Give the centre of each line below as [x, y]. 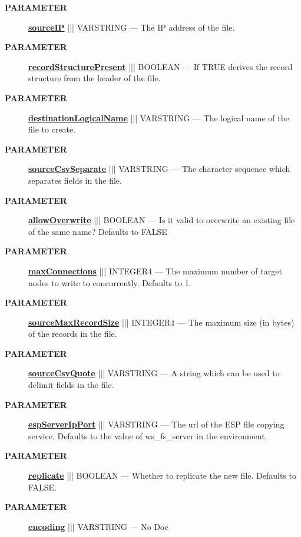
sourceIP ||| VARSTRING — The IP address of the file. [132, 27]
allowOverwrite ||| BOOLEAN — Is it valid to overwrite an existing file [162, 220]
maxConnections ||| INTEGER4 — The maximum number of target [155, 271]
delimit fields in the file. [71, 385]
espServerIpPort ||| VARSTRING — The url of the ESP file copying [156, 424]
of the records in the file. [73, 334]
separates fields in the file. [75, 180]
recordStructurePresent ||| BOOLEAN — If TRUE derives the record [161, 66]
